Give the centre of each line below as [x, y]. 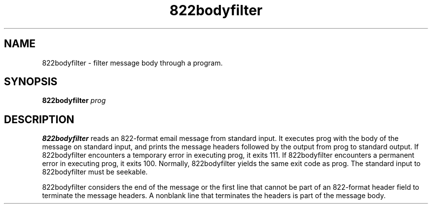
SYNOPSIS [31, 82]
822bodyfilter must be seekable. [95, 172]
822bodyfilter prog [74, 101]
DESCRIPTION [39, 119]
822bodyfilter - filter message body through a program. [132, 63]
